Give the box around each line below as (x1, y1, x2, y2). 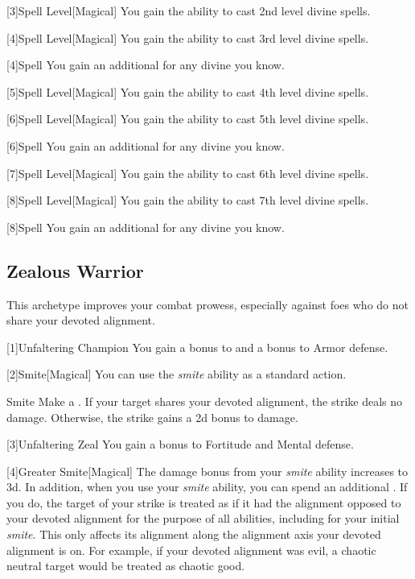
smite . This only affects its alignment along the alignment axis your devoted (6, 526, 381, 543)
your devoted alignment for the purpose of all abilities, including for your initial (6, 510, 400, 527)
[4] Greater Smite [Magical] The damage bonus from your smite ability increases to (6, 462, 409, 479)
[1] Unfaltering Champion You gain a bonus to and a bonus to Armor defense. (6, 338, 388, 355)
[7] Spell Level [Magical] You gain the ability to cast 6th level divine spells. (6, 164, 369, 181)
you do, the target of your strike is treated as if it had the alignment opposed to (6, 494, 401, 511)
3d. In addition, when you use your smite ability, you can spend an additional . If (6, 478, 408, 495)
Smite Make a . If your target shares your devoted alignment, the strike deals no (6, 392, 403, 409)
